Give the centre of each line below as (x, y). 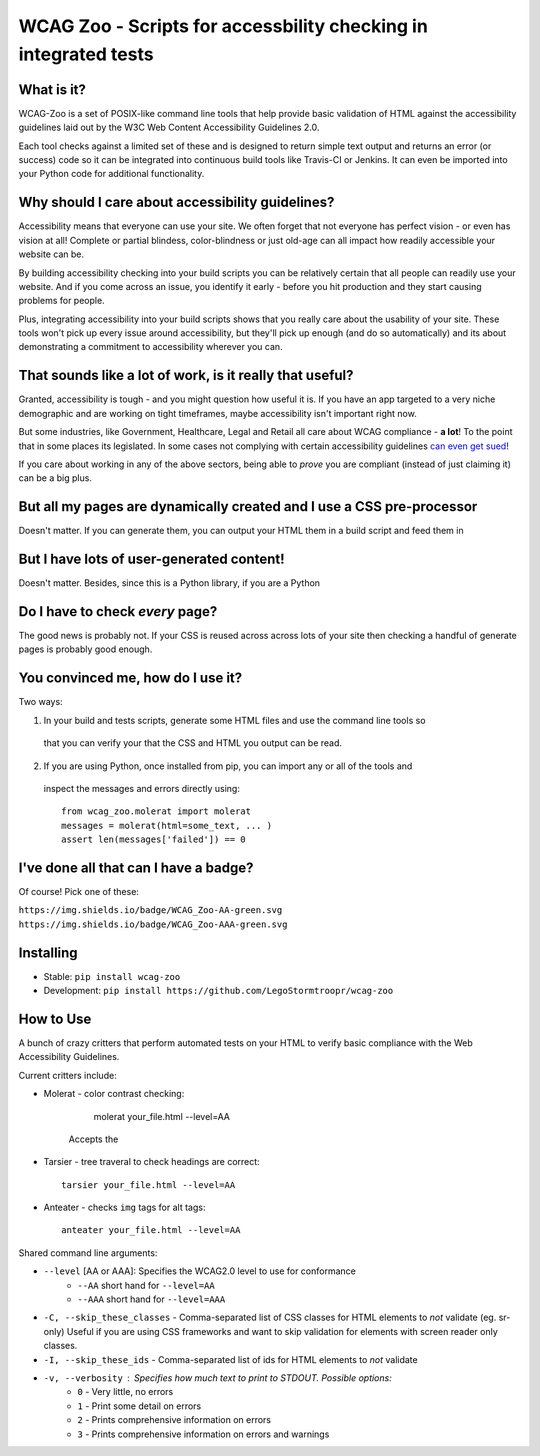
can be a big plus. (55, 478)
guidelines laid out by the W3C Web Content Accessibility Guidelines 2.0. (169, 127)
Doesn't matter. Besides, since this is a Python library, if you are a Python (169, 583)
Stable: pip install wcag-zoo (112, 976)
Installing (48, 952)
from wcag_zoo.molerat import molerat (156, 811)
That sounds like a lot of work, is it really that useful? (186, 375)
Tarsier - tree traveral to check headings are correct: (151, 1162)
